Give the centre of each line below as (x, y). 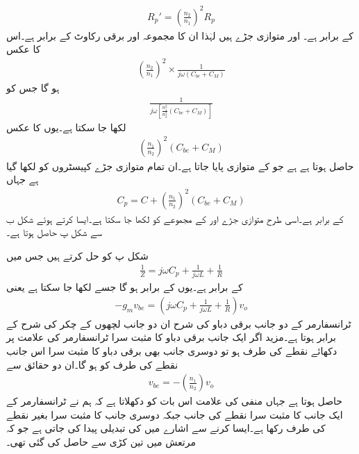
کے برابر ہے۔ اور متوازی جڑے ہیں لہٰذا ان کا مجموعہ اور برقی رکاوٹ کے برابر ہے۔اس (180, 35)
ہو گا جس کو (33, 88)
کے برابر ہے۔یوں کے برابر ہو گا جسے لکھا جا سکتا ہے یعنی (125, 287)
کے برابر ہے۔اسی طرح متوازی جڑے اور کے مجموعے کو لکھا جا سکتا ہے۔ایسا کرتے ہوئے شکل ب (175, 218)
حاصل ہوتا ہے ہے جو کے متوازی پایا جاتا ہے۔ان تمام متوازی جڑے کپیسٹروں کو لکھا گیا (180, 166)
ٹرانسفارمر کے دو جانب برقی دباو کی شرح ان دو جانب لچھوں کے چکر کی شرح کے (179, 323)
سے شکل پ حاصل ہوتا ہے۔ (55, 232)
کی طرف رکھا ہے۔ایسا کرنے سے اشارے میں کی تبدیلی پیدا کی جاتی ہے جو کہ (166, 428)
